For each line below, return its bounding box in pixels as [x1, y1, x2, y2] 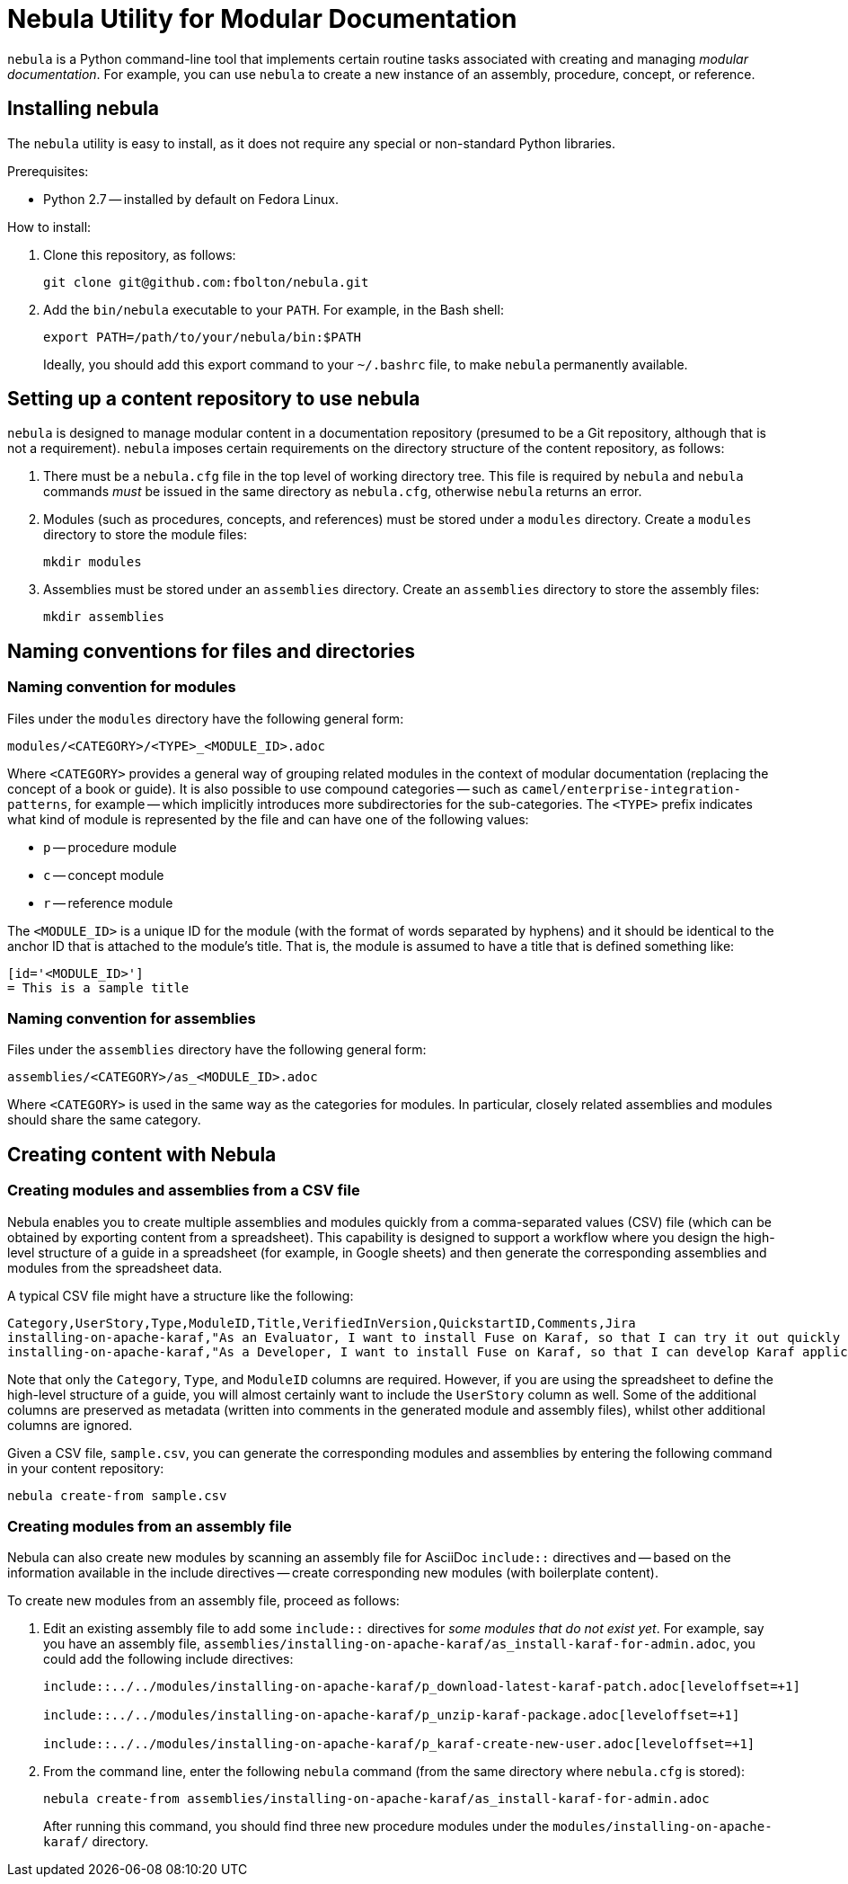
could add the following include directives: [43, 1651, 294, 1667]
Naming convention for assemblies [7, 1009, 256, 1028]
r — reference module [43, 894, 173, 911]
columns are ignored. [7, 1417, 133, 1433]
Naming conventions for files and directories [7, 639, 415, 662]
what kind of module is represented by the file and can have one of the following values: [7, 811, 529, 827]
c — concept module [43, 866, 164, 883]
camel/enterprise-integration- [521, 781, 741, 796]
